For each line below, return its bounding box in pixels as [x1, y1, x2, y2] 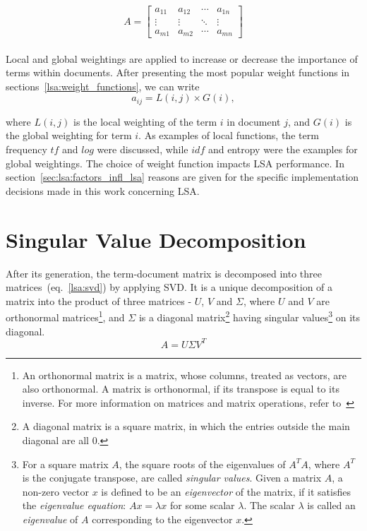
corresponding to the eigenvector [92, 511, 233, 526]
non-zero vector [22, 484, 89, 499]
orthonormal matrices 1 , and [6, 308, 125, 324]
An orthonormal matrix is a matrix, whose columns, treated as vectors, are [22, 367, 347, 382]
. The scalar [243, 498, 295, 513]
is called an [307, 498, 356, 513]
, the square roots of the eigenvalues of [119, 456, 286, 471]
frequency [6, 142, 47, 157]
